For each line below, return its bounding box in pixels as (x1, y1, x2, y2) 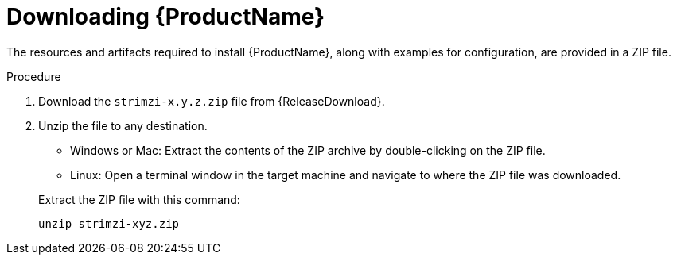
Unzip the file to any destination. (38, 118, 208, 132)
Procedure (6, 69, 61, 83)
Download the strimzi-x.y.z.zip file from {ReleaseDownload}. (38, 94, 385, 108)
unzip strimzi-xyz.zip (38, 217, 180, 230)
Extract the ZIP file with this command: (38, 192, 240, 206)
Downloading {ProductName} (6, 3, 325, 30)
